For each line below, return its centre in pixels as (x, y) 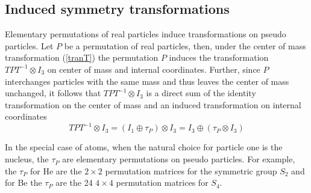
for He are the (56, 170)
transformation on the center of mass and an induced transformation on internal (153, 104)
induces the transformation (219, 57)
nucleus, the (27, 159)
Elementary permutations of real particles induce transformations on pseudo (146, 34)
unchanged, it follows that (53, 93)
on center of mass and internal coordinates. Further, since (154, 69)
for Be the (24, 182)
